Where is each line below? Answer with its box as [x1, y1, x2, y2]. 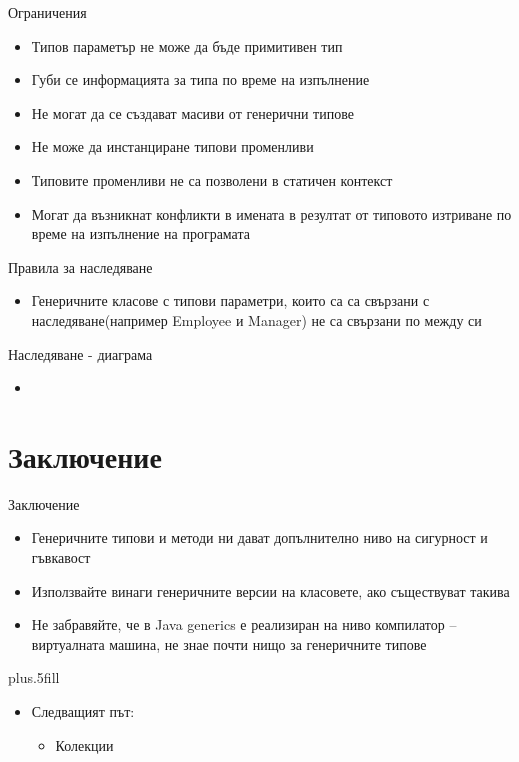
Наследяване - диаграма [8, 343, 153, 364]
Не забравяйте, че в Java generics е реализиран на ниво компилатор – [31, 614, 457, 635]
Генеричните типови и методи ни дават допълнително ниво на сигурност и [31, 527, 488, 548]
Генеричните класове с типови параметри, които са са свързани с [31, 290, 430, 311]
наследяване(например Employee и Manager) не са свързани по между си [31, 309, 482, 330]
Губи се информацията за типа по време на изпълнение [31, 69, 370, 90]
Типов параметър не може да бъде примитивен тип [31, 35, 343, 56]
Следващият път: [31, 701, 135, 721]
